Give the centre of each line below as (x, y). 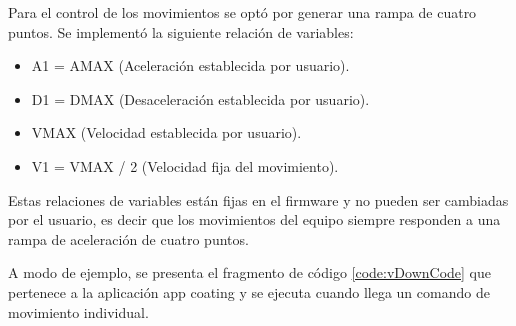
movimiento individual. (78, 311)
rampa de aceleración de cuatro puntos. (128, 238)
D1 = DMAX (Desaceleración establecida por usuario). (200, 98)
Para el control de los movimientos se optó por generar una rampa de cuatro (242, 12)
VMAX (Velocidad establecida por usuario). (166, 132)
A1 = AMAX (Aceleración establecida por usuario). (190, 65)
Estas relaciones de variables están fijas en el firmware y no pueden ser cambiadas (258, 199)
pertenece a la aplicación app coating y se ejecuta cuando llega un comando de (249, 291)
